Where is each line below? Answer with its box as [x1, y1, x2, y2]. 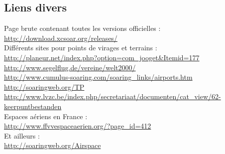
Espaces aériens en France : [4, 111, 88, 121]
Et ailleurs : [4, 130, 40, 141]
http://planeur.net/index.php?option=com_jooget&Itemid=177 [4, 52, 200, 62]
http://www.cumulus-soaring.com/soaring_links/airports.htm [4, 72, 193, 82]
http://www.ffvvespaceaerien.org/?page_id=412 [4, 121, 151, 131]
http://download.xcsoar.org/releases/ [4, 32, 117, 43]
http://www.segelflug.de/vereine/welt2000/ [4, 62, 136, 72]
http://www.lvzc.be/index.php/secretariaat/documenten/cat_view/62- [4, 91, 221, 102]
